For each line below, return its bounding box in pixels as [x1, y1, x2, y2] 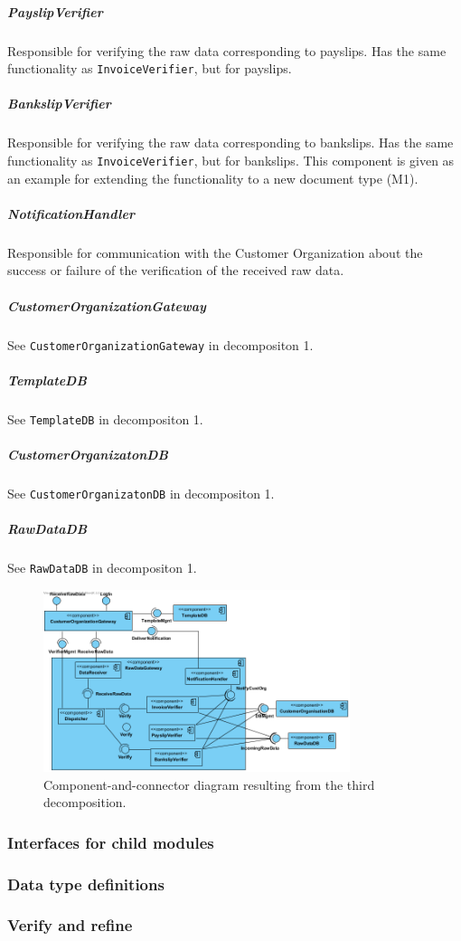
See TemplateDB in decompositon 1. [7, 409, 203, 428]
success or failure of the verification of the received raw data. [7, 261, 344, 280]
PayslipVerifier [7, 2, 103, 21]
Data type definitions [7, 872, 165, 895]
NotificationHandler [7, 204, 135, 223]
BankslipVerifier [7, 94, 111, 113]
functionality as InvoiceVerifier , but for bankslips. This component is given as [7, 150, 455, 169]
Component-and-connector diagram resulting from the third [43, 775, 375, 794]
